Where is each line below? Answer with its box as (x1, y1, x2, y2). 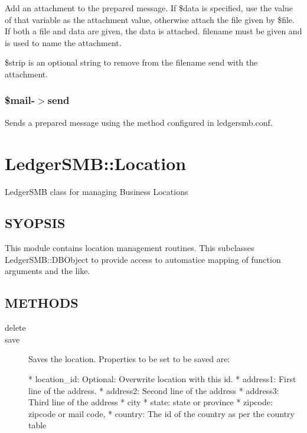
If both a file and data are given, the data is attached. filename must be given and (5, 25, 302, 37)
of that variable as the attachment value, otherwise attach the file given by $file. (5, 13, 295, 25)
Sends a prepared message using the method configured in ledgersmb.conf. (5, 116, 273, 128)
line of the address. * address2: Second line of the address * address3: (28, 384, 279, 396)
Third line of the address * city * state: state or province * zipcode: (28, 396, 273, 408)
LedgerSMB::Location (5, 151, 187, 175)
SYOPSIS (5, 214, 66, 232)
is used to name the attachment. (5, 36, 122, 48)
